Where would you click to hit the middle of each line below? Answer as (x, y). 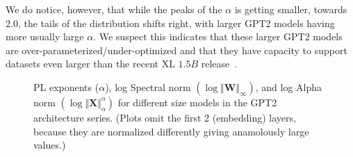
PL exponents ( (66, 86)
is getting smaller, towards (291, 9)
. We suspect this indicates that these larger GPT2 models (218, 36)
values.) (50, 145)
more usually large (45, 36)
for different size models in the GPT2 (197, 102)
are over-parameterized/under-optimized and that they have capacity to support (176, 50)
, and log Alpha (289, 86)
